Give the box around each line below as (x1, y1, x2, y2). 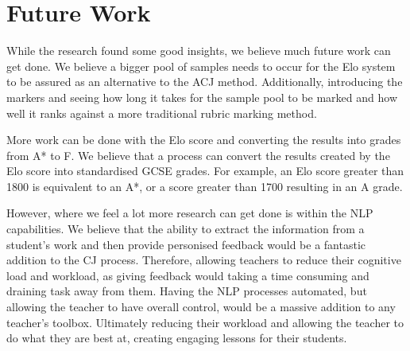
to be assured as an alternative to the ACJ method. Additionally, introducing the (6, 73, 403, 90)
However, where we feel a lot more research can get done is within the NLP (6, 205, 373, 221)
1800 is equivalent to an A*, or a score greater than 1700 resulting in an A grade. (6, 177, 403, 194)
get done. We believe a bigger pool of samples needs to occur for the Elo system (6, 57, 396, 74)
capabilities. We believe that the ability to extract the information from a (6, 220, 365, 237)
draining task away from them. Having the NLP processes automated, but (6, 283, 367, 299)
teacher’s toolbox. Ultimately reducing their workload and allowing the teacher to (6, 314, 404, 330)
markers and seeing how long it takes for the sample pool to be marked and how (6, 88, 397, 105)
